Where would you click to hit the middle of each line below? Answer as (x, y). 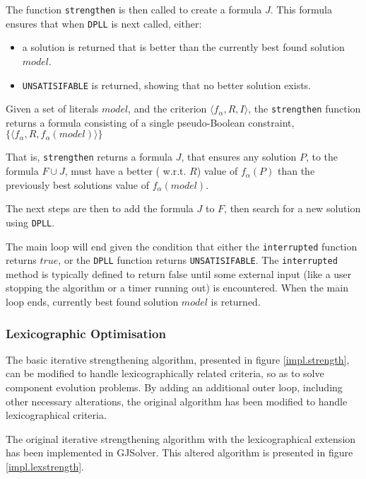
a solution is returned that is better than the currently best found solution (183, 47)
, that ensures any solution (239, 157)
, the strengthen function (305, 109)
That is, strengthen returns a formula (89, 157)
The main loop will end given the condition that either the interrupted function (182, 246)
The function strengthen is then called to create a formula (134, 9)
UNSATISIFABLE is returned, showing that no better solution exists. (166, 85)
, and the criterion (167, 109)
